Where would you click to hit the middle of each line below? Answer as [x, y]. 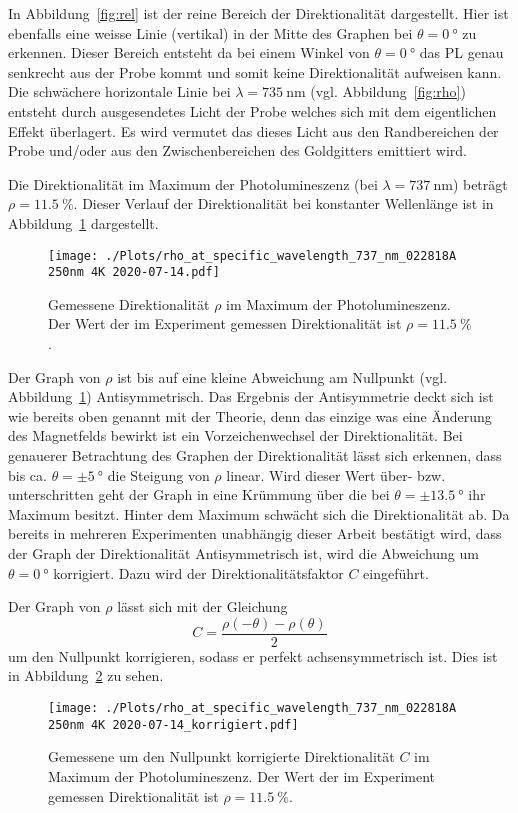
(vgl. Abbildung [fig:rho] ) [388, 91]
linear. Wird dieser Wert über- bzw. [336, 474]
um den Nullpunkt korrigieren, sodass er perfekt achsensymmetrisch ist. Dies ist [253, 655]
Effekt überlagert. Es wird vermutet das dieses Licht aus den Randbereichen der [253, 130]
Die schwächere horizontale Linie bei [119, 91]
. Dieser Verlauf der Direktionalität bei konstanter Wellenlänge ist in [283, 203]
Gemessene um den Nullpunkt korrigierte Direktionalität [221, 756]
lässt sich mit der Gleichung [202, 606]
